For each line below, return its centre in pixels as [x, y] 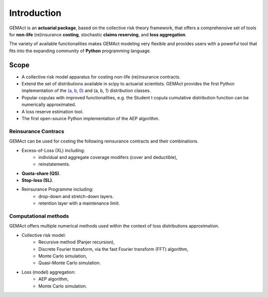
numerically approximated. [49, 105]
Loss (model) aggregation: [49, 272]
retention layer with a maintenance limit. [79, 203]
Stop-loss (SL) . [37, 180]
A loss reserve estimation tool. [53, 111]
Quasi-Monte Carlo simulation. [70, 263]
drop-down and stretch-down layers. [76, 196]
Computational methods [39, 216]
